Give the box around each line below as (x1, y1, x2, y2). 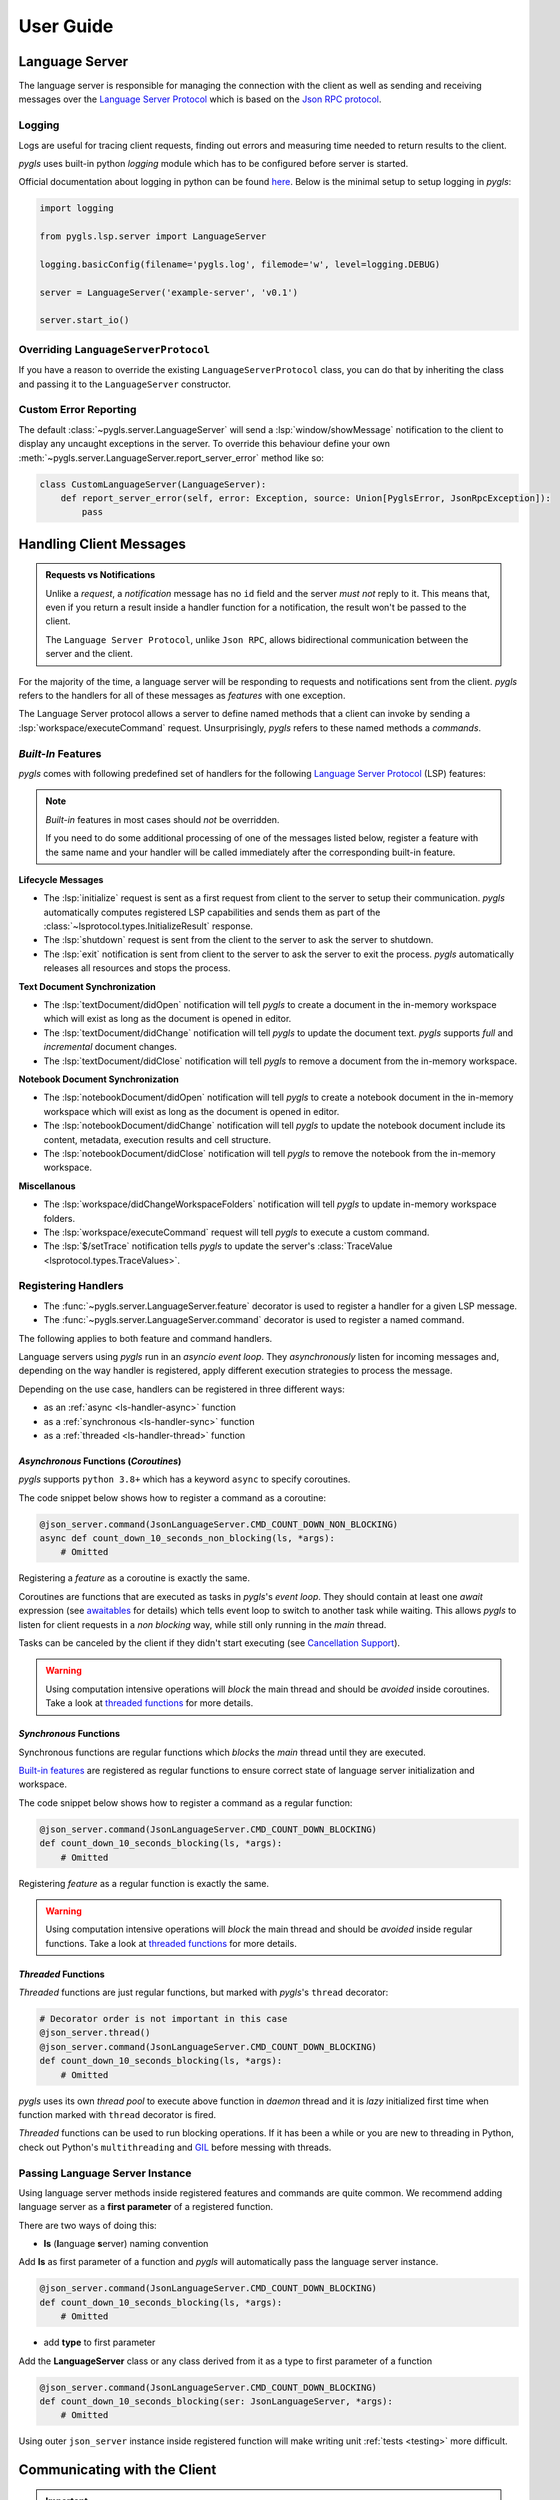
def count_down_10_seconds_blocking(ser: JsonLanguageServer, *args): (39, 2396, 394, 2407)
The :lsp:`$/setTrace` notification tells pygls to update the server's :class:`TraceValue (43, 1240, 393, 1252)
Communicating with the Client (18, 2461, 217, 2479)
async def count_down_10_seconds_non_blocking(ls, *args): (39, 1533, 335, 1544)
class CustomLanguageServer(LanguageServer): (39, 478, 267, 490)
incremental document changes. (43, 1041, 177, 1053)
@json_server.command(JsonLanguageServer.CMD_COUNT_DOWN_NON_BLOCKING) (39, 1518, 399, 1530)
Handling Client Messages (18, 535, 187, 552)
